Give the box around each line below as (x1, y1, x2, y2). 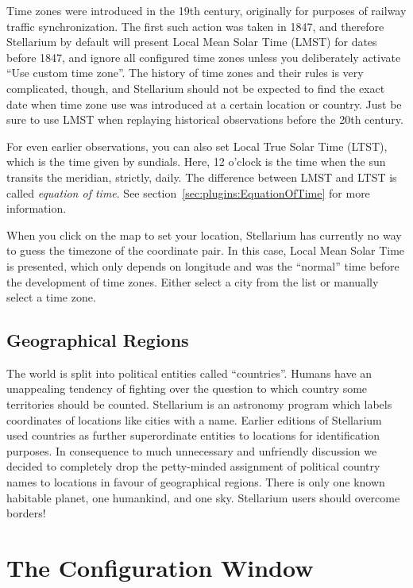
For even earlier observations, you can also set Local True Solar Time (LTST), (6, 137, 388, 154)
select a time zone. (6, 289, 96, 306)
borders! (6, 505, 46, 521)
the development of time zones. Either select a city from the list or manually (6, 273, 379, 290)
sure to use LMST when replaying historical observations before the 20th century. (6, 111, 403, 128)
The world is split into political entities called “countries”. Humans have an (6, 364, 372, 381)
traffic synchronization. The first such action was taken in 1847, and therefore (6, 17, 384, 34)
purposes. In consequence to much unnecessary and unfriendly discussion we (6, 442, 377, 459)
